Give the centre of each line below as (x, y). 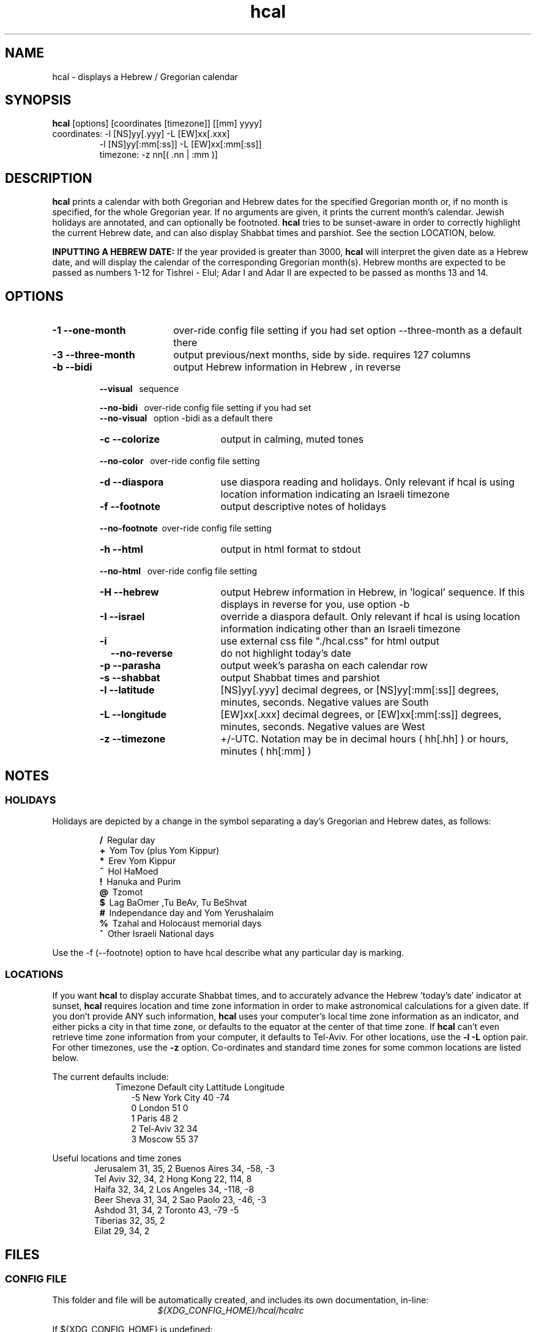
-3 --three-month (94, 355)
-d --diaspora (132, 482)
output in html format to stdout (291, 549)
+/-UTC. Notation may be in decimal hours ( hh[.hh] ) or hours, (365, 739)
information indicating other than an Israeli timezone (341, 629)
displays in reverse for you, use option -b (315, 605)
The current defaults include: (110, 1077)
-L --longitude (133, 715)
